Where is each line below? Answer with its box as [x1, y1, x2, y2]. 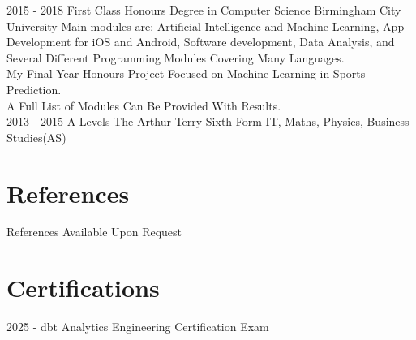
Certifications [6, 271, 160, 304]
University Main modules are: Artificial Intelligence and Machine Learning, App [6, 17, 405, 34]
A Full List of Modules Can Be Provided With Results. [6, 97, 281, 114]
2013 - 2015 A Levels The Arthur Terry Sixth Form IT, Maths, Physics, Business [6, 113, 410, 130]
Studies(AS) [6, 128, 66, 145]
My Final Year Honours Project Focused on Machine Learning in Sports [6, 65, 366, 82]
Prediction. [6, 80, 62, 97]
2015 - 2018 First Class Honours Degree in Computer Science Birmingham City [6, 2, 401, 18]
